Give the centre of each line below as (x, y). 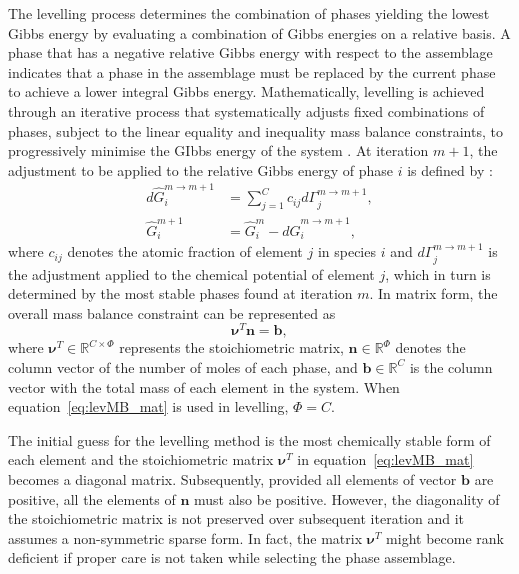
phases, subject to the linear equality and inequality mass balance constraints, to (255, 130)
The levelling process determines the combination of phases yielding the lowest (249, 13)
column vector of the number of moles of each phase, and (183, 366)
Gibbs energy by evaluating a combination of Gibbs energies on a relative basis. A (259, 32)
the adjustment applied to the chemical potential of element (191, 273)
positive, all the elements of (92, 498)
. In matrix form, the (433, 293)
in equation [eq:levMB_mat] (385, 459)
